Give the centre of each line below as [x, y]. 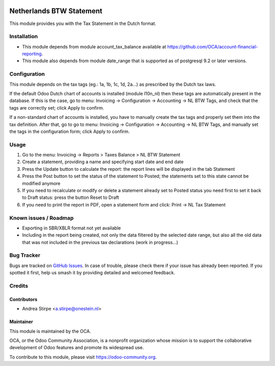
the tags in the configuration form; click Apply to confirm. [70, 131]
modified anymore [41, 183]
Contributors [23, 299]
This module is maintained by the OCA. [50, 331]
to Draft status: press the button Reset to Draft [71, 198]
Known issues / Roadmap [42, 218]
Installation [24, 37]
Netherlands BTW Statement [56, 11]
